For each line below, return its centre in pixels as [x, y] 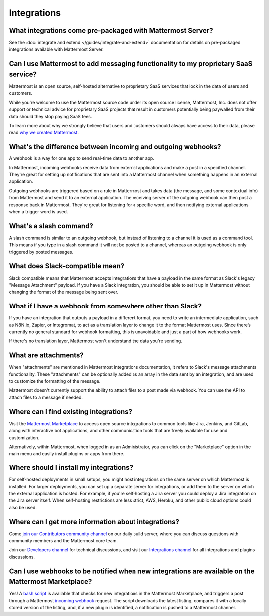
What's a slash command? [51, 226]
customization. [24, 437]
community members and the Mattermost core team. [64, 541]
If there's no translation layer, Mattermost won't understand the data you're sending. [96, 341]
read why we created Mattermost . [44, 133]
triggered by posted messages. [41, 252]
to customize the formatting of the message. [55, 381]
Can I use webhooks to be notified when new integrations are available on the [132, 571]
